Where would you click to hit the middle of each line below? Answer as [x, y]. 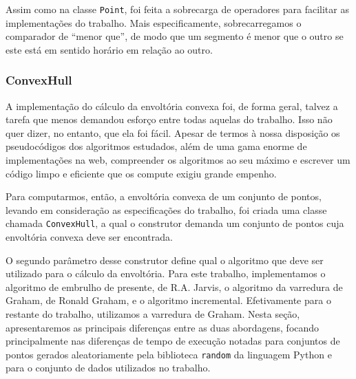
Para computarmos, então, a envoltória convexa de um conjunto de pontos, [164, 196]
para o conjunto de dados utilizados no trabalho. [108, 368]
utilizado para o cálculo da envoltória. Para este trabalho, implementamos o [166, 273]
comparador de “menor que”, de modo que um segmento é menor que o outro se [175, 36]
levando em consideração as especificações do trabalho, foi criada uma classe [166, 209]
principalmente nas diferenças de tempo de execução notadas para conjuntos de [173, 341]
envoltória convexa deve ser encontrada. [89, 237]
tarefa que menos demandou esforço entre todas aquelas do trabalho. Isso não [169, 119]
